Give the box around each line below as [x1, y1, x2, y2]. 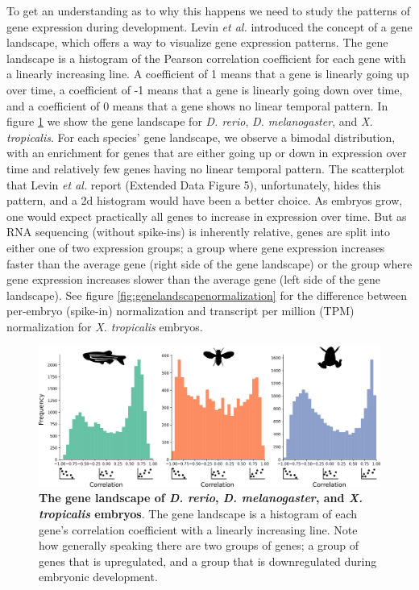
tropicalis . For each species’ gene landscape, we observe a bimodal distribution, [6, 128, 396, 145]
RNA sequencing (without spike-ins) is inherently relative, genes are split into [6, 223, 390, 240]
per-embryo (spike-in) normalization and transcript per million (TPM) [6, 302, 355, 319]
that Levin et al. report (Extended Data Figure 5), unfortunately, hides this [6, 176, 381, 193]
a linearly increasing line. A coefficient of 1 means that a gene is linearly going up [6, 65, 409, 82]
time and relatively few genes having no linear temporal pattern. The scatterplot [6, 160, 404, 177]
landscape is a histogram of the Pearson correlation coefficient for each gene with [6, 49, 406, 66]
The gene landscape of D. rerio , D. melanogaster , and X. [39, 489, 363, 506]
